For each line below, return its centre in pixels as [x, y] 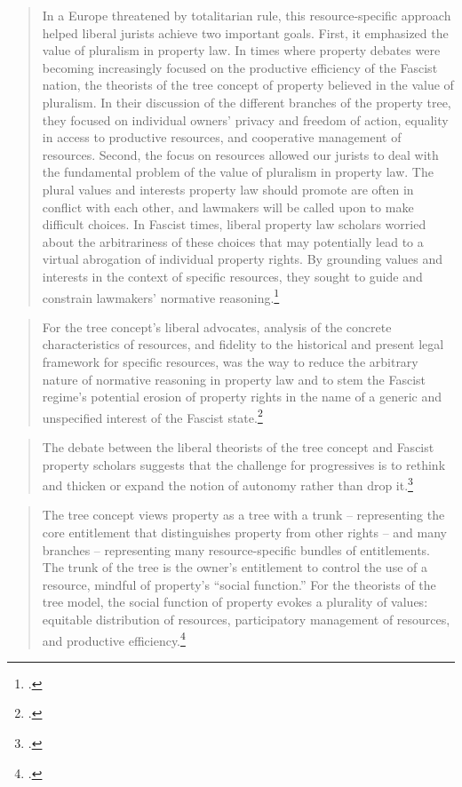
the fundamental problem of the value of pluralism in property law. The [238, 172]
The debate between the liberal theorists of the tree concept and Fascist [238, 446]
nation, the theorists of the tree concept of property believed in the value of [248, 85]
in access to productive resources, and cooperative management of [222, 137]
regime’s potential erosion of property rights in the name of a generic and [242, 397]
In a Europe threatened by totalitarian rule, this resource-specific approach [247, 15]
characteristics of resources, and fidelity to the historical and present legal [243, 344]
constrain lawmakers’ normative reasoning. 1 [161, 296]
